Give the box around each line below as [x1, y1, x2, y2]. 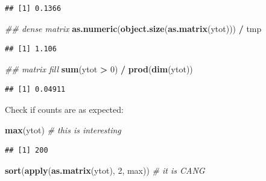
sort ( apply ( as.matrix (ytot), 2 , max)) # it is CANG [5, 164, 205, 176]
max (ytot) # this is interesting [5, 123, 121, 136]
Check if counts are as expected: [5, 103, 124, 115]
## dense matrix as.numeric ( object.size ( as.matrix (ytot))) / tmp [5, 22, 262, 34]
